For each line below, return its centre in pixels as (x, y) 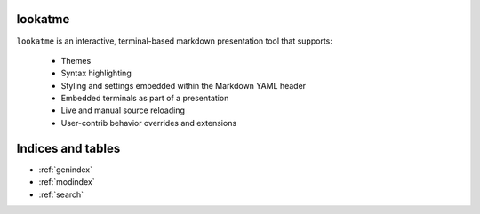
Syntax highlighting (96, 73)
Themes (76, 60)
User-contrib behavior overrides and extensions (149, 123)
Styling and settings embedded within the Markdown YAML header (184, 85)
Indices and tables (68, 148)
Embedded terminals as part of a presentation (145, 99)
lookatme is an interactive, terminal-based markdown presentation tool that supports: (175, 41)
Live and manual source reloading (123, 110)
